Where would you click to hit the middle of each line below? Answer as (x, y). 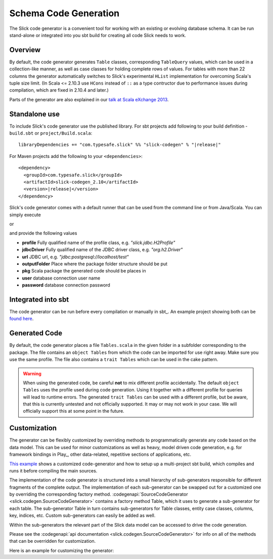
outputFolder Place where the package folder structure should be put (95, 264)
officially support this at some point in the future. (74, 411)
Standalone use (35, 114)
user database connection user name (61, 278)
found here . (21, 318)
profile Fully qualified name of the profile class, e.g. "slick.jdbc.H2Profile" (99, 243)
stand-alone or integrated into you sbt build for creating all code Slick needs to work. (98, 35)
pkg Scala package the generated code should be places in (84, 271)
